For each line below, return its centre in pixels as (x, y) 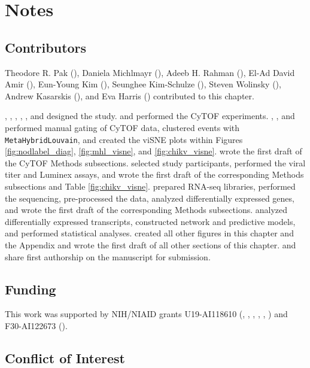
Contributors (46, 47)
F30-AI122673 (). (36, 325)
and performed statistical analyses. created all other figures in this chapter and (149, 233)
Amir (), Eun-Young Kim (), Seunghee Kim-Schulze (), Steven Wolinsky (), (143, 84)
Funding (31, 289)
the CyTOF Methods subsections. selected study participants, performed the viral (155, 162)
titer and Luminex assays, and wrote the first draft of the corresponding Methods (154, 174)
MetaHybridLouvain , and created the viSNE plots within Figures (124, 139)
